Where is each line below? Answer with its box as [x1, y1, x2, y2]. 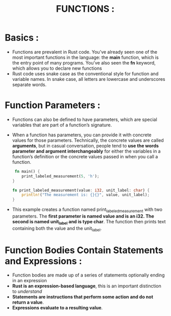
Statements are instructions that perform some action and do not [12, 294, 154, 300]
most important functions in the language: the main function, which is [12, 54, 159, 60]
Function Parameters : [5, 99, 101, 111]
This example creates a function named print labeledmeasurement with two [12, 206, 163, 214]
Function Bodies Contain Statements [5, 244, 164, 256]
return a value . [12, 299, 44, 305]
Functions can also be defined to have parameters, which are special [12, 116, 158, 122]
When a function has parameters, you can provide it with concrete [12, 132, 152, 138]
